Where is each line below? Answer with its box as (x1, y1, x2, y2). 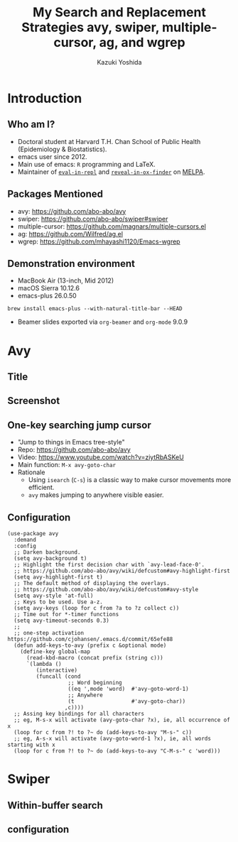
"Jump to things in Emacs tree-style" (17, 438, 126, 447)
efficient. (28, 483, 55, 492)
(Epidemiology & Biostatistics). (17, 145, 107, 153)
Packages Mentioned (7, 188, 104, 200)
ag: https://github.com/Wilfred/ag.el (17, 229, 123, 238)
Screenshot (7, 395, 60, 407)
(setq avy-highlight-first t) (13, 573, 103, 581)
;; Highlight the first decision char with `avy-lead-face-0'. (13, 561, 205, 568)
